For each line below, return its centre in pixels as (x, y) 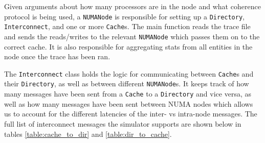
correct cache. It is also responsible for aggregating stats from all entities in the (128, 46)
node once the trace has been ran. (57, 56)
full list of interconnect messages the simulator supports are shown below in (123, 123)
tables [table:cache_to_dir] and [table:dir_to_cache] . (88, 134)
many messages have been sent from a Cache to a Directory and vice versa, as (128, 94)
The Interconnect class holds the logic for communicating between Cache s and (129, 73)
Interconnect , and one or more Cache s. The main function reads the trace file (127, 26)
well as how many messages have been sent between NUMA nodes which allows (129, 103)
